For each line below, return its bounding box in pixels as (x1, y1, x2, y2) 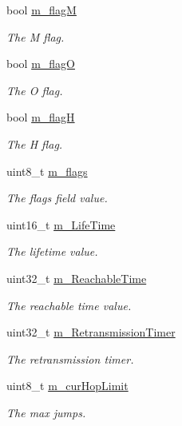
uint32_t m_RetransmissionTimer (6, 324, 176, 340)
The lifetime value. (6, 243, 98, 260)
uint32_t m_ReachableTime (6, 269, 147, 286)
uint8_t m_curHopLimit (6, 377, 129, 394)
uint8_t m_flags (6, 162, 88, 179)
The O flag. (6, 82, 63, 98)
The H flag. (6, 135, 63, 152)
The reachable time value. (6, 297, 132, 313)
